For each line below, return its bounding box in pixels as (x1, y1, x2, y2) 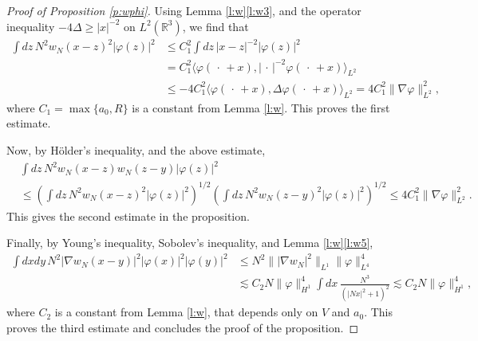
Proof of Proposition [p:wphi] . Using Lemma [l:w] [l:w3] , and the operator (6, 2, 361, 18)
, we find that (182, 18, 249, 34)
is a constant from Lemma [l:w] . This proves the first (132, 99, 390, 116)
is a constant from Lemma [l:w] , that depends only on (54, 304, 318, 320)
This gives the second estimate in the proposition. (6, 207, 250, 224)
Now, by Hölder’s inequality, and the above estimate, (6, 141, 266, 158)
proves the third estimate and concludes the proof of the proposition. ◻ (6, 319, 359, 335)
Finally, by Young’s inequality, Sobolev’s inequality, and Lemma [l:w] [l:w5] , (6, 234, 373, 251)
